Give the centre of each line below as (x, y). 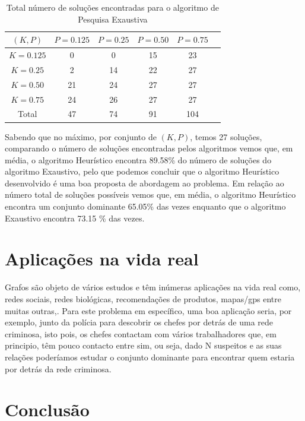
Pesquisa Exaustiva (113, 19)
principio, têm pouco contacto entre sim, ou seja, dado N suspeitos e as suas (143, 345)
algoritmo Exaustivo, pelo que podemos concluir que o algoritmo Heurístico (142, 171)
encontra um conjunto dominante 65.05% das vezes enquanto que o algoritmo (145, 206)
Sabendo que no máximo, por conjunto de (81, 136)
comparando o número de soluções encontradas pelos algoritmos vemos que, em (149, 148)
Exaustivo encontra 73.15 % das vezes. (75, 218)
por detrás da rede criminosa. (58, 368)
